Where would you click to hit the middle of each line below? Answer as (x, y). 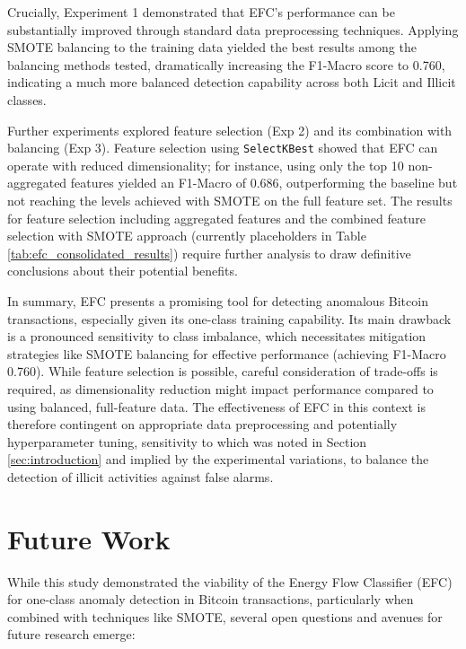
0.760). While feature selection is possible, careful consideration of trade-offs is (223, 371)
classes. (27, 99)
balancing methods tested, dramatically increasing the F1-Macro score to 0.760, (226, 64)
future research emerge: (71, 634)
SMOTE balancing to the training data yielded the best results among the (212, 47)
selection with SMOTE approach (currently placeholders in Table (187, 236)
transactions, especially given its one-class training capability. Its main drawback (229, 318)
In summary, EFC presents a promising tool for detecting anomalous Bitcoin (218, 300)
